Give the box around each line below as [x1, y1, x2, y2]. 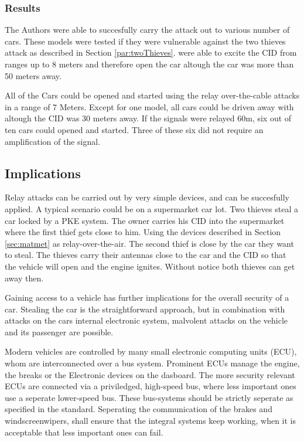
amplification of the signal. [5, 135, 101, 147]
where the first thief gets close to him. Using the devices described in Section [5, 226, 281, 238]
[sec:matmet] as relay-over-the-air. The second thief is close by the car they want [5, 237, 294, 249]
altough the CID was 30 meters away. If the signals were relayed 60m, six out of [5, 112, 292, 124]
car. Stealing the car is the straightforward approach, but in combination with [5, 302, 285, 315]
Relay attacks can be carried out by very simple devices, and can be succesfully [5, 191, 289, 203]
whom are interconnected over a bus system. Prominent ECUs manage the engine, [5, 357, 300, 369]
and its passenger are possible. [5, 325, 114, 338]
